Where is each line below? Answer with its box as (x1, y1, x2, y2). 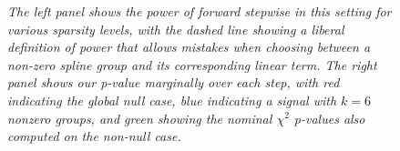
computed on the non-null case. (7, 126, 181, 146)
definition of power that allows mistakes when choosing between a (7, 37, 371, 56)
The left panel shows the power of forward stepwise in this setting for (7, 2, 392, 20)
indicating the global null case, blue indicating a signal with (7, 90, 337, 109)
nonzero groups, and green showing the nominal (7, 108, 272, 127)
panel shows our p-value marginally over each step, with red (7, 73, 340, 92)
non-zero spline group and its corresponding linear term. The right (7, 55, 377, 74)
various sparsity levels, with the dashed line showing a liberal (7, 19, 344, 38)
